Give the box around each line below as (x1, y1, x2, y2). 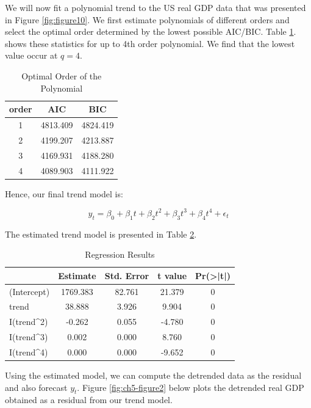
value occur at (5, 49, 58, 62)
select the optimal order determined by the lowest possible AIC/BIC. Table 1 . (5, 25, 296, 38)
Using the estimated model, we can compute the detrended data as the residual (5, 369, 302, 382)
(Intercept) (9, 285, 50, 297)
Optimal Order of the (21, 69, 102, 82)
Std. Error (104, 269, 149, 282)
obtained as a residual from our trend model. (5, 393, 173, 406)
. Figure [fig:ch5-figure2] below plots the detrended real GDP (77, 381, 304, 393)
